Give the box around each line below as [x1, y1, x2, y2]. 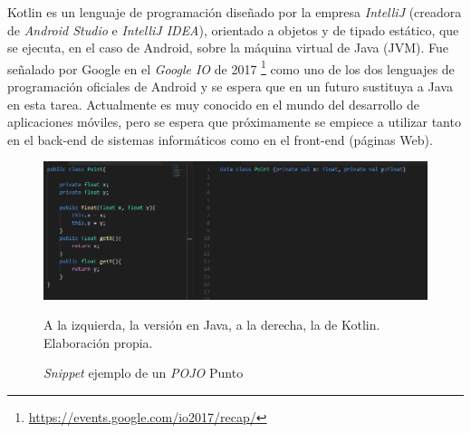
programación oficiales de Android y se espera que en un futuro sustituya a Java [7, 77, 453, 96]
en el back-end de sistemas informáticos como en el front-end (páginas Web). [7, 130, 433, 149]
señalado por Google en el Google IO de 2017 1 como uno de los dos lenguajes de [7, 56, 455, 78]
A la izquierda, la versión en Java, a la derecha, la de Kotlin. [43, 315, 380, 334]
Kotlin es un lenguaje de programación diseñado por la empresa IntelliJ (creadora [7, 3, 462, 21]
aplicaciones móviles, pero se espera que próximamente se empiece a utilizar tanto [7, 112, 461, 131]
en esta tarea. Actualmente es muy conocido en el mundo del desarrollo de [7, 94, 419, 113]
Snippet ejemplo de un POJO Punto [43, 363, 244, 382]
